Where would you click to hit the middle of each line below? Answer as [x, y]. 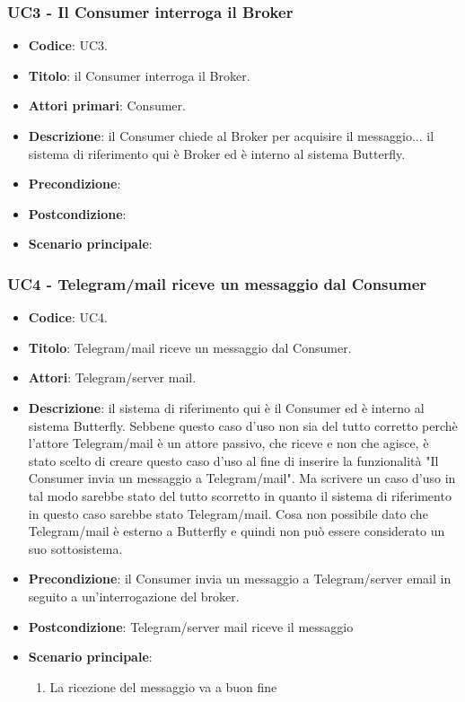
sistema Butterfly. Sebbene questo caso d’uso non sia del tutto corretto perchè [243, 425]
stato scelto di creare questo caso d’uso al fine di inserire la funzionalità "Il [233, 460]
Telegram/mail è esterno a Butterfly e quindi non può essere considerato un [237, 531]
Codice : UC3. [68, 45]
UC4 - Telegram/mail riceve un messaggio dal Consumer [217, 283]
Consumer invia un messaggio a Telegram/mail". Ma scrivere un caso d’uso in [242, 478]
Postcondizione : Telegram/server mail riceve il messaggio [191, 626]
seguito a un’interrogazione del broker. [134, 596]
